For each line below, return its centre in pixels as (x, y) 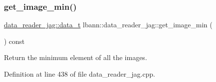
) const (15, 41)
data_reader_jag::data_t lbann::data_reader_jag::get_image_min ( (108, 25)
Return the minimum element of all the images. (76, 57)
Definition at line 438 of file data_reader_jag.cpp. (80, 74)
